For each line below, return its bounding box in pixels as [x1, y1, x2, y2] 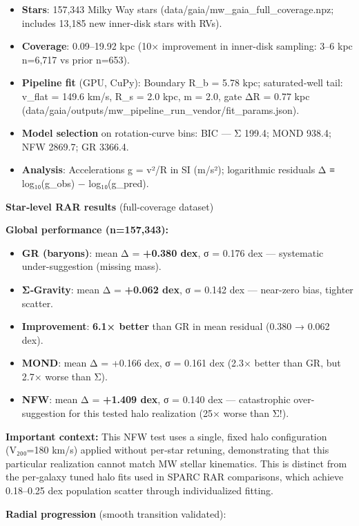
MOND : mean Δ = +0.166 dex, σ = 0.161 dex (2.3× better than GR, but [21, 355, 341, 370]
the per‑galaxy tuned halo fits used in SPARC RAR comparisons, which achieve [6, 469, 344, 484]
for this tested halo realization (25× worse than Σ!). [68, 406, 289, 420]
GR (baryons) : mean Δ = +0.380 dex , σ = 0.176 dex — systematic [21, 245, 324, 260]
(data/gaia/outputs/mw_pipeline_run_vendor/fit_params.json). [21, 102, 300, 117]
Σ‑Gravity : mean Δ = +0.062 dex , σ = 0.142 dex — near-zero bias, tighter [21, 282, 353, 296]
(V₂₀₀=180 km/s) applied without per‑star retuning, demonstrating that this [6, 442, 329, 457]
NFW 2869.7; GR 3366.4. [21, 139, 129, 153]
